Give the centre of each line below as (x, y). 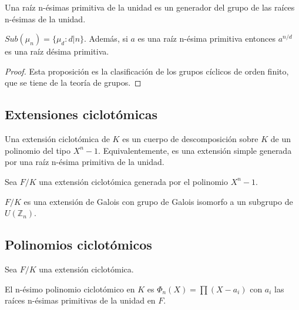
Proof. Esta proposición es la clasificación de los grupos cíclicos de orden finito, (147, 71)
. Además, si (106, 38)
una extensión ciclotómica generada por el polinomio (134, 181)
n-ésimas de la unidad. (45, 18)
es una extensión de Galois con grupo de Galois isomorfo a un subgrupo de (158, 201)
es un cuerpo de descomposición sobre (190, 139)
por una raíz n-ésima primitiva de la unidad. (85, 162)
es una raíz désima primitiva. (57, 51)
